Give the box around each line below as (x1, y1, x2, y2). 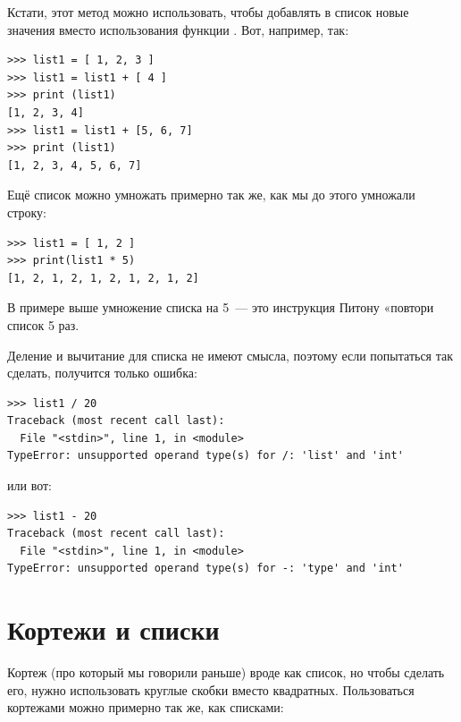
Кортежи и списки (7, 611, 220, 648)
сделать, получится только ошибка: (7, 363, 197, 382)
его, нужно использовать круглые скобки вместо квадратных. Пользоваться (7, 680, 415, 699)
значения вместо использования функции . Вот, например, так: (7, 20, 349, 38)
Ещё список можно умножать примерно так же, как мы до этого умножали (7, 185, 415, 204)
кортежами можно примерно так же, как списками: (7, 698, 284, 717)
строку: (7, 202, 46, 221)
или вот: (7, 476, 52, 495)
